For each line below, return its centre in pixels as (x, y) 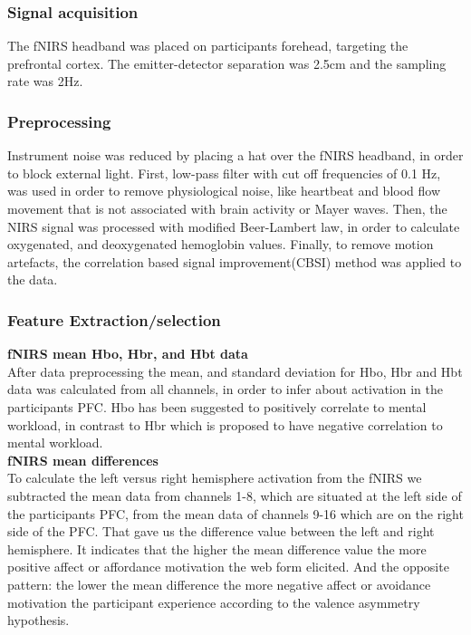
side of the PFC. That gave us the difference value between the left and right (221, 531)
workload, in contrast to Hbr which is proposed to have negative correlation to (225, 424)
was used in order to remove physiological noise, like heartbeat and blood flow (224, 191)
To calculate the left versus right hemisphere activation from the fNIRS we (215, 478)
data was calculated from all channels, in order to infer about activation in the (225, 389)
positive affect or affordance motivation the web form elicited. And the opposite (228, 567)
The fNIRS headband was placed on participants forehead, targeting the (208, 46)
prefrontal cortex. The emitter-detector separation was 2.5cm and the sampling (227, 63)
